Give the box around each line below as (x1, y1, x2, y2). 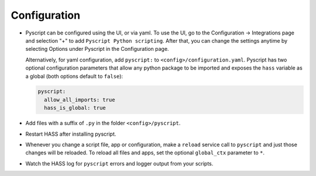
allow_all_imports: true (44, 96, 115, 103)
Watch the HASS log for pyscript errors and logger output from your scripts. (25, 160, 214, 167)
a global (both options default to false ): (25, 73, 123, 80)
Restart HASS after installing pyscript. (25, 130, 116, 137)
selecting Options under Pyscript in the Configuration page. (25, 46, 169, 53)
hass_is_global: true (44, 105, 107, 111)
